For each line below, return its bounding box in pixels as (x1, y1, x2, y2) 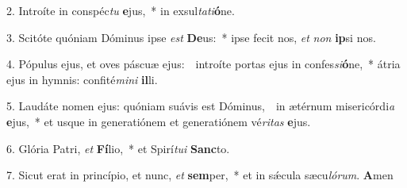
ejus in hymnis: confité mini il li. (6, 71, 158, 87)
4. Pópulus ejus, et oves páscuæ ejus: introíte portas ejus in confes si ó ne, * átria (6, 56, 401, 72)
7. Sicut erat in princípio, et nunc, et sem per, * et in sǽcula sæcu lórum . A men (6, 167, 394, 183)
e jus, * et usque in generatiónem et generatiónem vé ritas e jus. (6, 113, 311, 129)
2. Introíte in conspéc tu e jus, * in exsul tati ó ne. (6, 2, 235, 18)
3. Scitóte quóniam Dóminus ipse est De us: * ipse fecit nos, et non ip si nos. (6, 29, 376, 45)
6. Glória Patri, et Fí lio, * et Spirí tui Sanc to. (6, 140, 230, 156)
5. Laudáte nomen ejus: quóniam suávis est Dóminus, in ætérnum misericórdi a (6, 98, 395, 114)
